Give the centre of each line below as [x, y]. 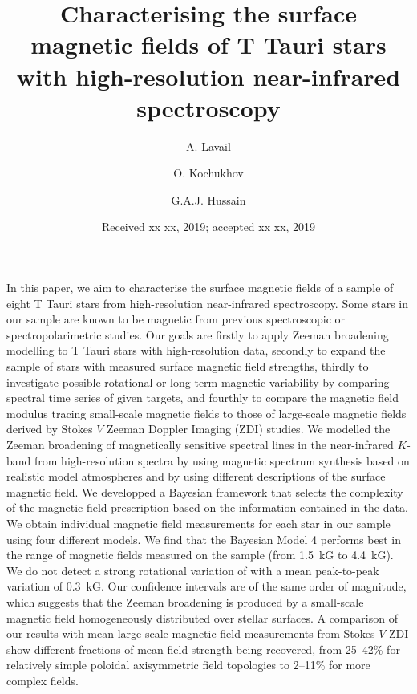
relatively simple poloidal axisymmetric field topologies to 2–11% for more [188, 665]
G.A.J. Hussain [208, 199]
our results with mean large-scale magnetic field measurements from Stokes [191, 633]
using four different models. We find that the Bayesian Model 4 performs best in [204, 539]
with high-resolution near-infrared [208, 76]
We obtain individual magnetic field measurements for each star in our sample [198, 523]
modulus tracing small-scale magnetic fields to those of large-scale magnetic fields [206, 413]
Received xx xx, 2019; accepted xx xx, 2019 [208, 227]
